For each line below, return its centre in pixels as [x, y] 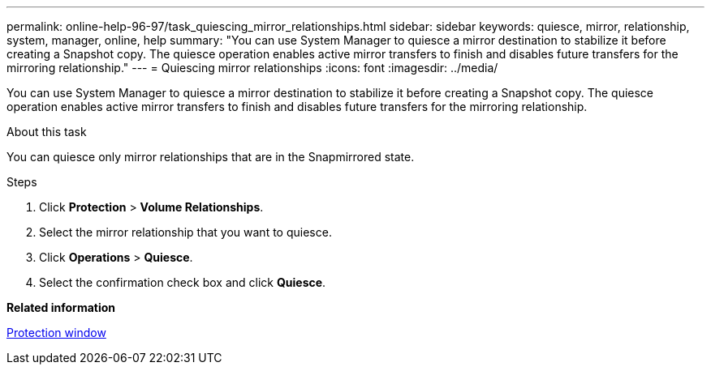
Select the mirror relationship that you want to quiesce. [185, 232]
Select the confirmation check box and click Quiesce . [183, 282]
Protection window [56, 333]
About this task [47, 132]
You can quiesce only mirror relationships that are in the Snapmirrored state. [211, 157]
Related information [61, 307]
